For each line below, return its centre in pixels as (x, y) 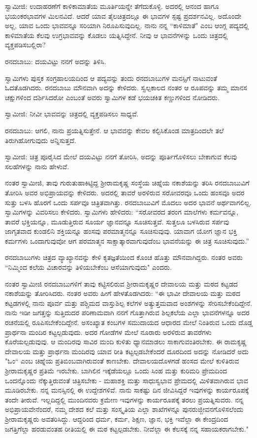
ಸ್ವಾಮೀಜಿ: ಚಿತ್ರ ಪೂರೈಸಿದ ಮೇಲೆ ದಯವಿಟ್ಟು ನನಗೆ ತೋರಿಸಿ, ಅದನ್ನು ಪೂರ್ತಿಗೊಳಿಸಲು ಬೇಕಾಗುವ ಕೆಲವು (121, 157)
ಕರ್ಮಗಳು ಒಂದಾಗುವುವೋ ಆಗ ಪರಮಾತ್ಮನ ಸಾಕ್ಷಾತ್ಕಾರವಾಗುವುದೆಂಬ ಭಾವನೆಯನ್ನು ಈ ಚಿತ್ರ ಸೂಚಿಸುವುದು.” (127, 240)
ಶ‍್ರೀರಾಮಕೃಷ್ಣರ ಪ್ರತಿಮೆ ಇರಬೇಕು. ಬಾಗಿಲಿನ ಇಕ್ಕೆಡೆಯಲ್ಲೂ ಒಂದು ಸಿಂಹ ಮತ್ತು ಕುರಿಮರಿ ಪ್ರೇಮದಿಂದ (116, 370)
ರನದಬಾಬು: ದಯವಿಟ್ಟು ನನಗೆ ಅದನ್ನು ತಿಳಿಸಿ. (56, 61)
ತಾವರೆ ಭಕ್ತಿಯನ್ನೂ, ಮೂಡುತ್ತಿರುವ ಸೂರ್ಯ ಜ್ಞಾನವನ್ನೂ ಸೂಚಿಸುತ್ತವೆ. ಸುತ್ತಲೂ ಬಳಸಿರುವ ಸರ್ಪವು (117, 221)
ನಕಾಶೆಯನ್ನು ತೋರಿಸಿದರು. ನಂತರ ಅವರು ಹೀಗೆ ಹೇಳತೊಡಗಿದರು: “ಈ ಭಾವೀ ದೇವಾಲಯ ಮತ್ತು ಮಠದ (123, 293)
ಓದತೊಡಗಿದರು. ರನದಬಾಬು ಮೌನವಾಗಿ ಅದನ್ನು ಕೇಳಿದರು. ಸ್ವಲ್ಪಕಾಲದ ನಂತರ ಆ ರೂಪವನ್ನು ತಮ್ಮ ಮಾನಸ (126, 88)
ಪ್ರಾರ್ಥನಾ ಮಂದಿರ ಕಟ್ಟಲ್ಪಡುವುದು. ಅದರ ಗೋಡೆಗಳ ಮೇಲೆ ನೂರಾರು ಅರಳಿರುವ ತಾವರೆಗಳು (108, 332)
